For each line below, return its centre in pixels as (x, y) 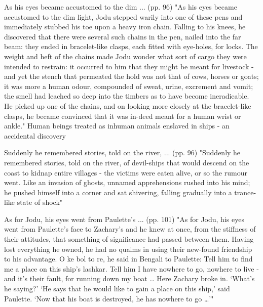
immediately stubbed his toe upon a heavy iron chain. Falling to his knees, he (125, 27)
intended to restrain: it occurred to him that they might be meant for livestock (127, 66)
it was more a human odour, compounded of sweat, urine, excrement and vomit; (129, 86)
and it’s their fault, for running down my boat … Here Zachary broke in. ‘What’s (129, 278)
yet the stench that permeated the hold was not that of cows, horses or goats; (138, 76)
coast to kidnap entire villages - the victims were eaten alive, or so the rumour (126, 172)
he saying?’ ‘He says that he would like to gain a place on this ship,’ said (117, 289)
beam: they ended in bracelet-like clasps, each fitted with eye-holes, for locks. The (131, 46)
